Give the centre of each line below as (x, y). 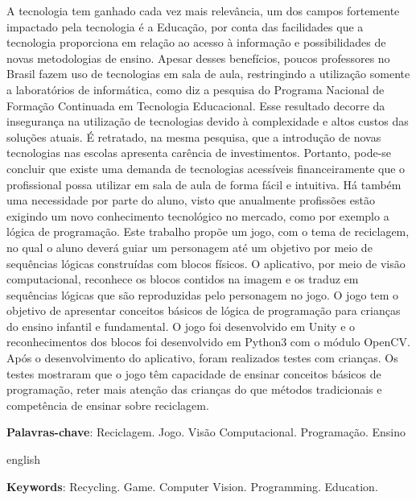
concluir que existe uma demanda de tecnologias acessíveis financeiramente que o (206, 168)
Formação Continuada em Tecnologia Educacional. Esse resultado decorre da (196, 105)
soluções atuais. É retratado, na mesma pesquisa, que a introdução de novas (194, 136)
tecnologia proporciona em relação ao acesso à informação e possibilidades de (196, 42)
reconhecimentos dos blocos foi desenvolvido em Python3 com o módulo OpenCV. (208, 342)
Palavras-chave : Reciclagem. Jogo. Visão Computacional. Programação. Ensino (206, 432)
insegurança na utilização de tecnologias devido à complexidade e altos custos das (208, 121)
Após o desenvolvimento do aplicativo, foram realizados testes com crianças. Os (202, 358)
